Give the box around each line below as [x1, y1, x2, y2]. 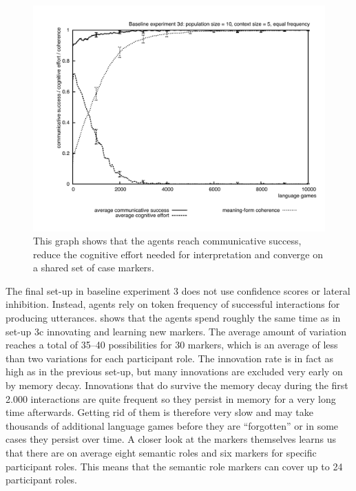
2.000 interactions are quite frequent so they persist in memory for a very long [6, 391, 336, 406]
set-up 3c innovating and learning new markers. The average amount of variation [6, 324, 347, 338]
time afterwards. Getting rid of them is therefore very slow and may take [6, 405, 313, 419]
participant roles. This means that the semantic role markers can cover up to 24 [6, 459, 343, 473]
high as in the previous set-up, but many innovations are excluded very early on [6, 364, 343, 379]
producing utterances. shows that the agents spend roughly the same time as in [6, 311, 341, 325]
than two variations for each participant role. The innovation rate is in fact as [6, 351, 334, 365]
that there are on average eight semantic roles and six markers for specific [6, 446, 317, 460]
